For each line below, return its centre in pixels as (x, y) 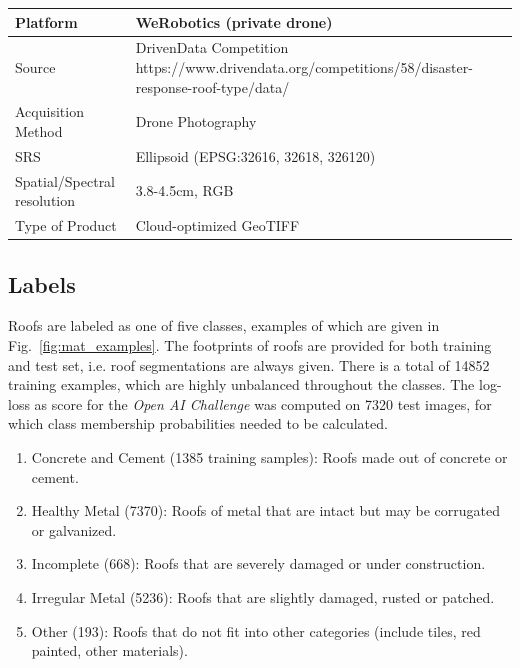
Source (35, 66)
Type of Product (66, 225)
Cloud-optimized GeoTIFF (217, 225)
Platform (46, 21)
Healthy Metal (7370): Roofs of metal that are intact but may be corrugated (266, 510)
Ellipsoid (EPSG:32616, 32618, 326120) (255, 155)
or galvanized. (74, 529)
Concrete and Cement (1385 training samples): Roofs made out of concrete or (269, 456)
